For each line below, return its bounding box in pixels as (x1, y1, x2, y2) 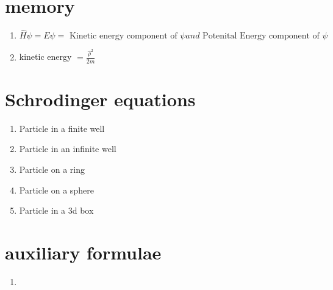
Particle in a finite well (19, 121, 105, 134)
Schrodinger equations (5, 86, 196, 111)
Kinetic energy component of (70, 32, 177, 41)
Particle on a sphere (19, 183, 94, 196)
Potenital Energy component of (202, 32, 320, 41)
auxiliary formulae (5, 239, 162, 264)
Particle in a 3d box (19, 204, 94, 217)
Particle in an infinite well (19, 142, 116, 155)
